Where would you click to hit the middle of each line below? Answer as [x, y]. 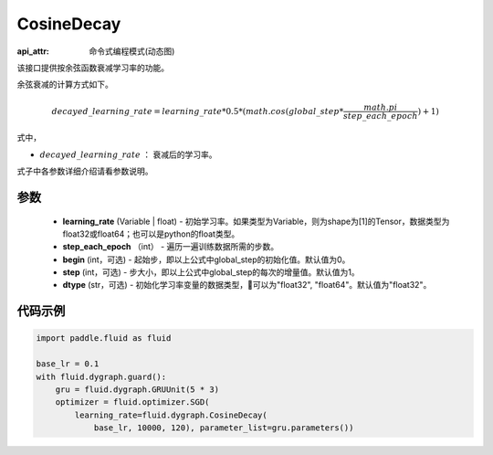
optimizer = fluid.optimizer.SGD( [132, 402]
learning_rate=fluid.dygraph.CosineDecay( [171, 415]
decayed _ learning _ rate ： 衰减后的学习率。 [128, 154]
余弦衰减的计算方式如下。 [65, 85]
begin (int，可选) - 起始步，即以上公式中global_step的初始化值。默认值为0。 [206, 259]
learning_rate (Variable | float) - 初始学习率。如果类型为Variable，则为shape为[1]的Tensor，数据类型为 [256, 221]
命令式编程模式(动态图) [132, 51]
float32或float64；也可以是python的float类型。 [151, 234]
